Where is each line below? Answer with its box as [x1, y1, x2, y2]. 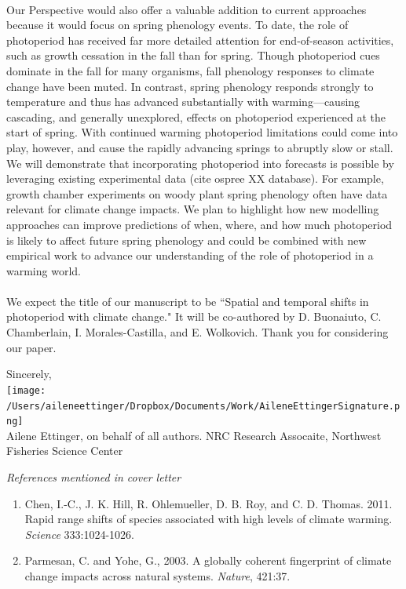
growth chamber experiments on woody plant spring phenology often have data [6, 185, 388, 202]
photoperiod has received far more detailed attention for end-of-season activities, [6, 31, 394, 48]
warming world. [6, 262, 81, 278]
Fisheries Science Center [6, 442, 123, 459]
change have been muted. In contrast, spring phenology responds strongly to [6, 78, 374, 94]
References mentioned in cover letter [6, 469, 181, 485]
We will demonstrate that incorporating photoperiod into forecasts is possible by [6, 155, 394, 171]
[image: [6, 384, 46, 396]
